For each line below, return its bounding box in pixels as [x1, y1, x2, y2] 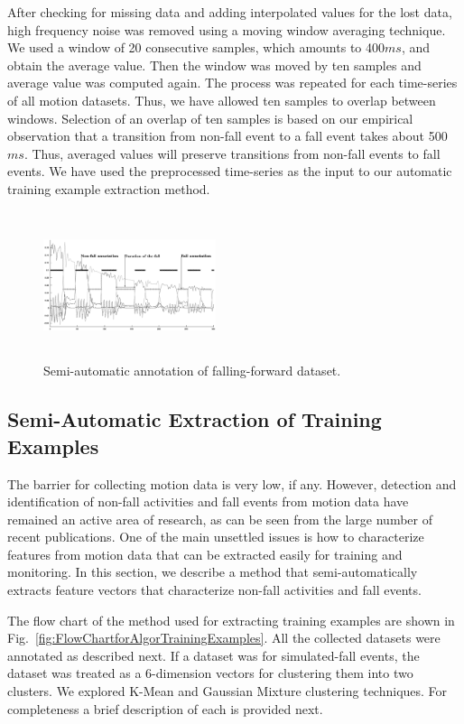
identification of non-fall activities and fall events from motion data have [7, 492, 409, 511]
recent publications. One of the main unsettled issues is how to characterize [7, 527, 424, 546]
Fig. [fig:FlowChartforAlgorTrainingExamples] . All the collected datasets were [7, 628, 441, 647]
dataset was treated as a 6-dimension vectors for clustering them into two [7, 664, 413, 682]
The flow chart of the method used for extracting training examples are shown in [7, 610, 455, 629]
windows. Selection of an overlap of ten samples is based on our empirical [7, 108, 413, 127]
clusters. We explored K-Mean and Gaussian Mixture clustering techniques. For [7, 682, 448, 701]
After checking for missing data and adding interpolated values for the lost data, [7, 3, 452, 21]
